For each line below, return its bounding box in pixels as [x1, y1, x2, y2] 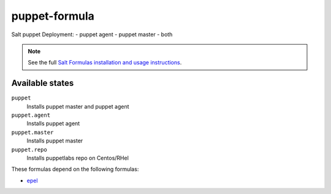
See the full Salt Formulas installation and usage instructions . [28, 59, 182, 66]
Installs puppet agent [26, 120, 80, 127]
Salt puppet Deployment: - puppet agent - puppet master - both [11, 31, 173, 38]
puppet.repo [11, 146, 47, 153]
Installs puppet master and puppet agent [26, 103, 129, 110]
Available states [11, 78, 74, 88]
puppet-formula [11, 9, 95, 23]
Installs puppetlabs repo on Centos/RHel [26, 154, 129, 161]
